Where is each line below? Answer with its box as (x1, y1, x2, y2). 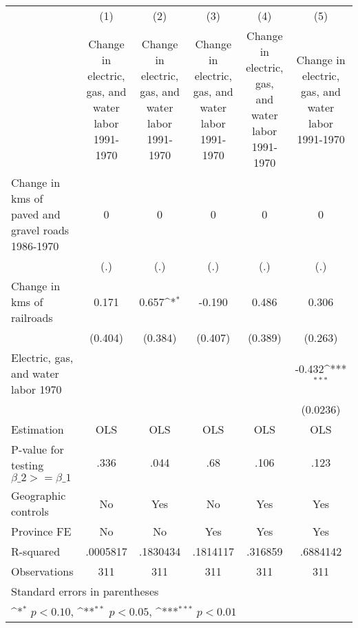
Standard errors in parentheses (11, 583, 159, 599)
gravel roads (11, 222, 70, 238)
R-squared (11, 543, 61, 559)
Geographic (11, 487, 66, 503)
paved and (11, 206, 61, 222)
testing (11, 457, 44, 473)
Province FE (11, 523, 72, 539)
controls (11, 503, 49, 519)
